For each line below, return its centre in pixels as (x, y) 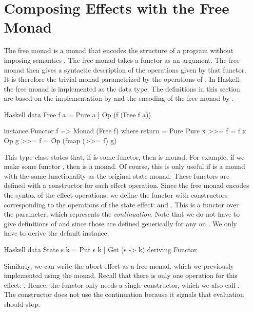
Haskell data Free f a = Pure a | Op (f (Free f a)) (78, 114)
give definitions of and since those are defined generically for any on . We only (120, 223)
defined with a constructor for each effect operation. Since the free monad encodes (126, 185)
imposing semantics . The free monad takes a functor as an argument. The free (122, 60)
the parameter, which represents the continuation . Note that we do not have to (122, 214)
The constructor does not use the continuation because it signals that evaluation (124, 294)
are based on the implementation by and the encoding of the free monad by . (119, 98)
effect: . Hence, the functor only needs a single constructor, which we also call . (122, 284)
